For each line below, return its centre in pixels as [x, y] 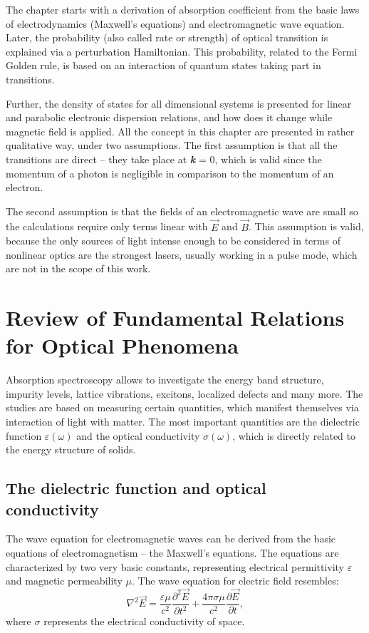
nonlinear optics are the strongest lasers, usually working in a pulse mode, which [182, 254]
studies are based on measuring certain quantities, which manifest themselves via [182, 407]
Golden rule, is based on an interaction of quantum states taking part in [163, 65]
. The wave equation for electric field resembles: [235, 581]
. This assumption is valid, [306, 226]
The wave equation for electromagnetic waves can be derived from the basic [171, 539]
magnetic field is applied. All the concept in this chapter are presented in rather [180, 131]
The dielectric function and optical [136, 488]
